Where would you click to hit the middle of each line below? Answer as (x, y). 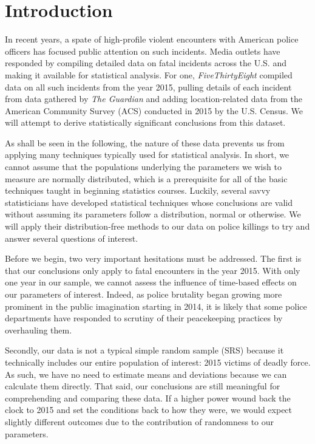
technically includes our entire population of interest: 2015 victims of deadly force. (158, 362)
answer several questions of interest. (72, 238)
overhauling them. (39, 330)
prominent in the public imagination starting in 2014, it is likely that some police (156, 306)
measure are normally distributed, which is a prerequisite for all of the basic (146, 178)
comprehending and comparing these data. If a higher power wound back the (148, 398)
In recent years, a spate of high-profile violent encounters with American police (152, 39)
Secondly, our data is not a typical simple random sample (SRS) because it (144, 350)
